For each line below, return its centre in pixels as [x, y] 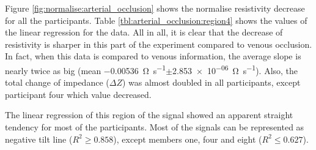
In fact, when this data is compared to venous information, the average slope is [153, 56]
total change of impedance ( [57, 82]
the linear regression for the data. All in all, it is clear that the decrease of [144, 32]
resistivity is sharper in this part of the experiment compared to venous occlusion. [159, 44]
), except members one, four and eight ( [188, 139]
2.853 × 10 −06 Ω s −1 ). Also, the [235, 69]
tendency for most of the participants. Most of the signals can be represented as [155, 127]
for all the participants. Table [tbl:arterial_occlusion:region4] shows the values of [156, 20]
